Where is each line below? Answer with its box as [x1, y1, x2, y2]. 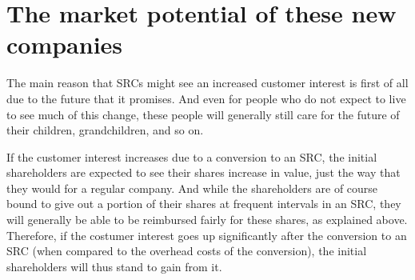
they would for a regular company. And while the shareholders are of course [6, 179, 378, 196]
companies [6, 28, 123, 61]
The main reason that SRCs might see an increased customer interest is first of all [6, 74, 409, 91]
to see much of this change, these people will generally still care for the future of [6, 106, 400, 122]
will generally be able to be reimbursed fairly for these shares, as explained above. [6, 211, 408, 228]
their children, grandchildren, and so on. [6, 122, 204, 138]
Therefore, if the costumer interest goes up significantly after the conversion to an [6, 226, 407, 243]
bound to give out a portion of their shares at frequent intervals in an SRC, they [6, 195, 401, 212]
